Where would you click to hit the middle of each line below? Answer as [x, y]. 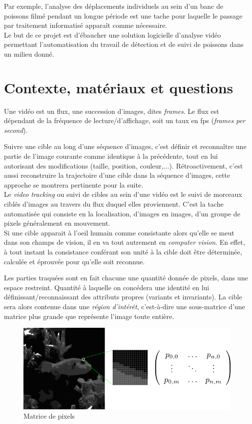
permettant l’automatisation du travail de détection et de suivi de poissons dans [124, 44]
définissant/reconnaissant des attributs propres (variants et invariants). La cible [123, 297]
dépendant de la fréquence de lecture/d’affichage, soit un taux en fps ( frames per [125, 120]
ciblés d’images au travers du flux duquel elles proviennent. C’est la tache [114, 204]
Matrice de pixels [49, 416]
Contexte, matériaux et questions [119, 87]
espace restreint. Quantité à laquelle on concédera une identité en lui [107, 287]
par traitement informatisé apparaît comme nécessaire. [86, 25]
